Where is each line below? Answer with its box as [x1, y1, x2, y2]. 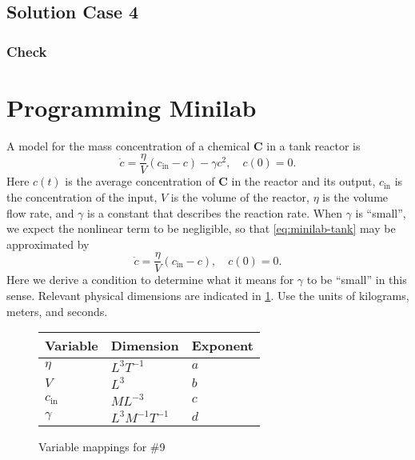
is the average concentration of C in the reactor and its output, [65, 173, 376, 190]
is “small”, [355, 204, 406, 221]
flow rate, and [6, 204, 74, 221]
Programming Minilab [6, 90, 257, 123]
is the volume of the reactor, [170, 189, 309, 205]
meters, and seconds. [6, 302, 108, 319]
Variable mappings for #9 [38, 438, 166, 455]
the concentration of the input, [6, 189, 158, 205]
